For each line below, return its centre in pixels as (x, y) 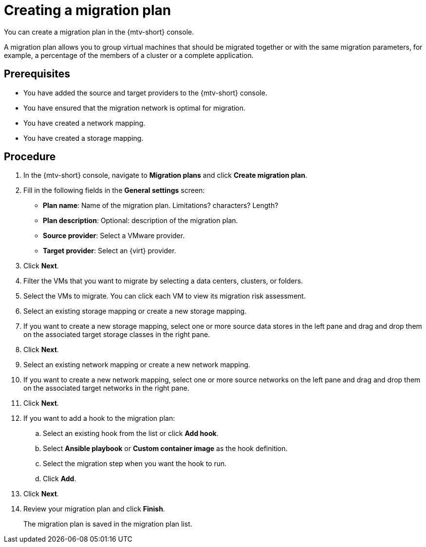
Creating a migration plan (88, 10)
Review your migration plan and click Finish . (94, 509)
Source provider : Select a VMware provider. (114, 236)
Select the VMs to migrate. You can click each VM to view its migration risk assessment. (165, 296)
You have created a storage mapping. (83, 138)
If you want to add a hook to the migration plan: (99, 418)
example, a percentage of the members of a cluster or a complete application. (129, 55)
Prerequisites (37, 74)
